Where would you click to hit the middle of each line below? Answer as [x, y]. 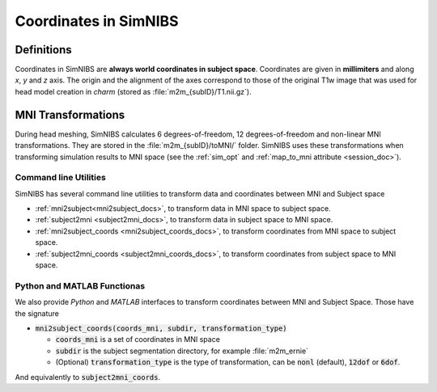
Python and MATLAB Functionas [80, 285]
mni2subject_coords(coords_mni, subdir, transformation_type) [161, 328]
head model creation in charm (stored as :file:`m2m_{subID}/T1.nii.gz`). [133, 91]
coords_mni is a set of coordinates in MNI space [138, 339]
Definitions [43, 50]
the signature [37, 313]
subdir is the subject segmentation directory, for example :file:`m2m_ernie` [182, 351]
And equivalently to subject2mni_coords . [88, 377]
